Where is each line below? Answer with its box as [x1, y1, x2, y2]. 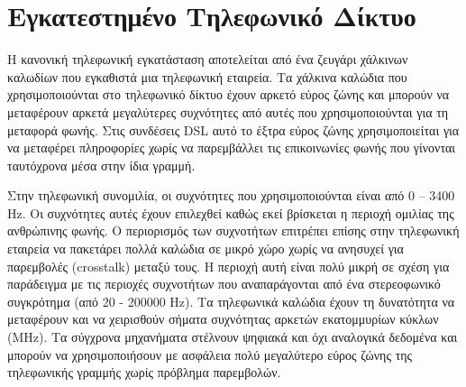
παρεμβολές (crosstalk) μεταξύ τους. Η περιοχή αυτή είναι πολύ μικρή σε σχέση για [7, 256, 450, 275]
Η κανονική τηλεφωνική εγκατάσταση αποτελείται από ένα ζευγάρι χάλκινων [7, 50, 408, 69]
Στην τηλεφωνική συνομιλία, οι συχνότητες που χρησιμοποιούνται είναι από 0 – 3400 [7, 186, 455, 205]
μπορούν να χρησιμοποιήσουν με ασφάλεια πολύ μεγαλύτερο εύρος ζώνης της [7, 345, 413, 364]
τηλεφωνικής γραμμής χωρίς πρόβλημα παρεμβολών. [7, 363, 281, 382]
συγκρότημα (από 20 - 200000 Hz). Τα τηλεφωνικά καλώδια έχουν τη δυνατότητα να [7, 291, 455, 310]
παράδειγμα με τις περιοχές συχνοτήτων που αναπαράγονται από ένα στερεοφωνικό [7, 274, 441, 293]
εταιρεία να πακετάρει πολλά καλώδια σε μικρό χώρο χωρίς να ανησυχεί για [7, 239, 404, 258]
